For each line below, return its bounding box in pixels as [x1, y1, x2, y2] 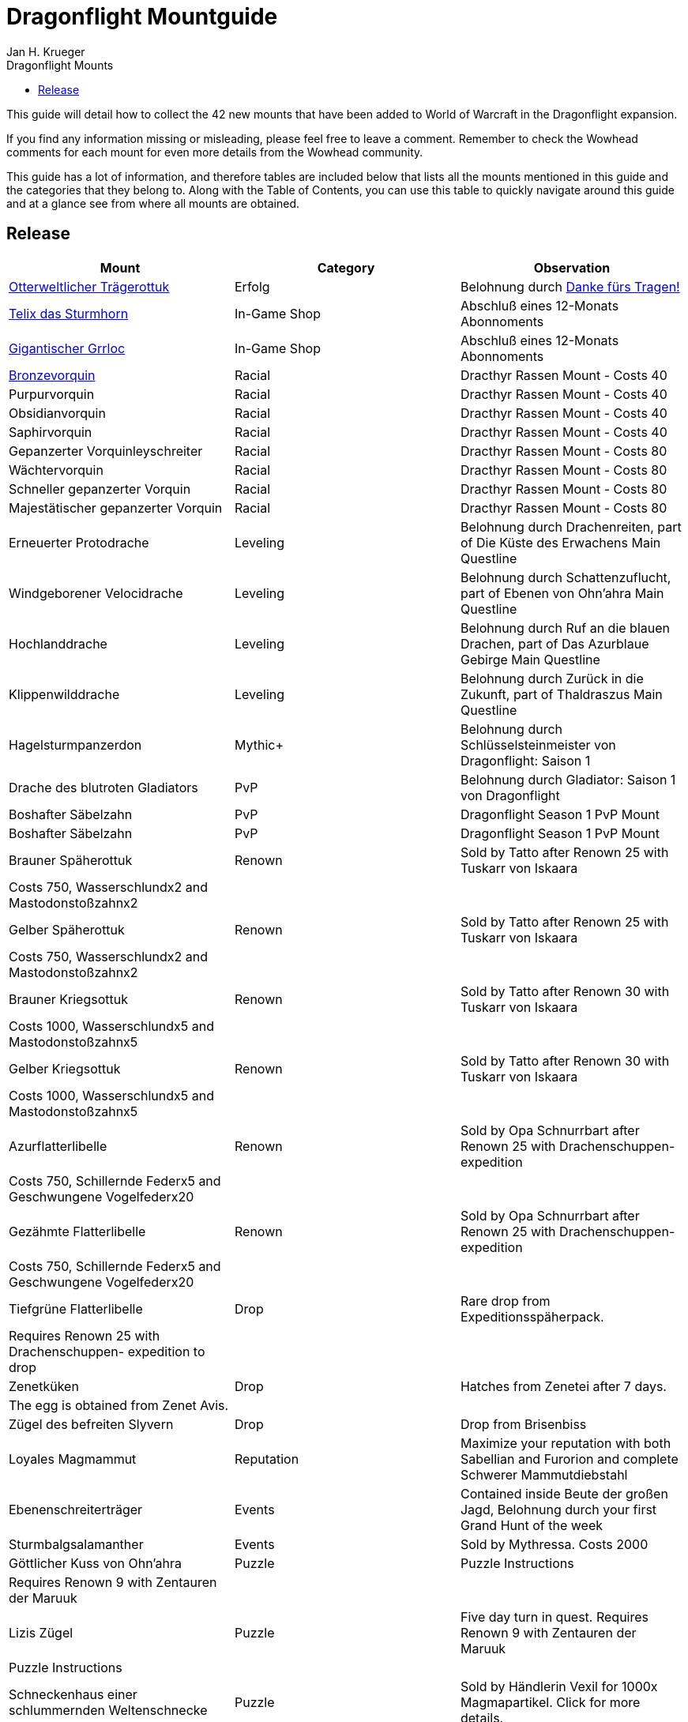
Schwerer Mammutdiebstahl [460, 1466, 628, 1483]
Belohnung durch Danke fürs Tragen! [460, 278, 680, 295]
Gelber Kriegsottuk [9, 1060, 121, 1077]
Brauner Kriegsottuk [9, 991, 128, 1007]
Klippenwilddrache [9, 686, 120, 702]
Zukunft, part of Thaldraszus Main [460, 686, 663, 702]
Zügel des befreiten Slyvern [9, 1416, 174, 1432]
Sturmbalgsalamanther [9, 1536, 144, 1552]
